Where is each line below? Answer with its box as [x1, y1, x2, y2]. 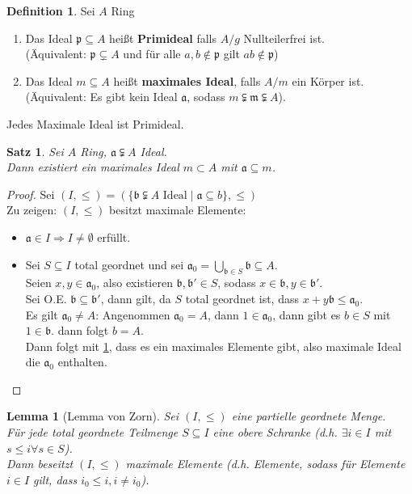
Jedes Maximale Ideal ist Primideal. [6, 115, 184, 132]
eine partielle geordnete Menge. [231, 407, 386, 424]
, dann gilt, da [100, 289, 171, 306]
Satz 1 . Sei [6, 142, 64, 159]
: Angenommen [95, 306, 170, 323]
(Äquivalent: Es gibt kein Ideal [25, 88, 178, 105]
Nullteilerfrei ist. [243, 29, 325, 46]
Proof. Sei [6, 185, 55, 202]
